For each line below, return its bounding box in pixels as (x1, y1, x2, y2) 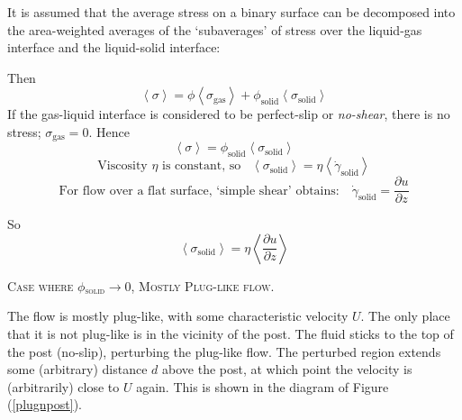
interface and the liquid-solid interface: (7, 38, 221, 57)
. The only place (360, 306, 450, 325)
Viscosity (97, 160, 148, 173)
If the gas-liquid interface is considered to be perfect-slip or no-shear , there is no (7, 105, 450, 123)
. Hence (88, 122, 130, 141)
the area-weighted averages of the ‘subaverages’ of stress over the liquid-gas (7, 20, 422, 39)
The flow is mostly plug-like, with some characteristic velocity (7, 306, 349, 325)
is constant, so (162, 160, 241, 173)
